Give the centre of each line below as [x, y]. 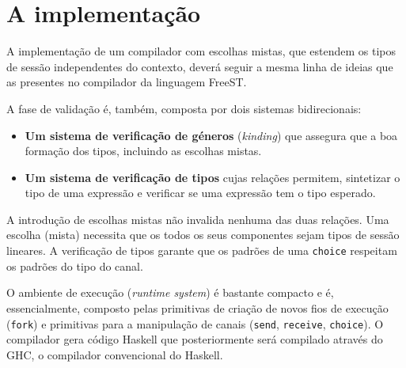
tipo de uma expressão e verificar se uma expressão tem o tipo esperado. [200, 193]
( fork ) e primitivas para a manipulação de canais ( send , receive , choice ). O [195, 323]
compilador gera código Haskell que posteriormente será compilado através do [195, 339]
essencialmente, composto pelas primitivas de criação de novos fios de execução [197, 307]
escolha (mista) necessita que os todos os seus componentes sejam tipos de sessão [203, 235]
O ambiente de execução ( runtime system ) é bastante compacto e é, [170, 292]
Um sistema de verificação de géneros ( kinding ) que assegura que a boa [211, 135]
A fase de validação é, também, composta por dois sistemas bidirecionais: [184, 108]
